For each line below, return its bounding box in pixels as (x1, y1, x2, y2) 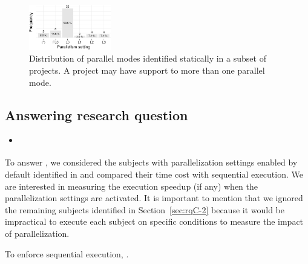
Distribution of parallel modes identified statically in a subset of (29, 52, 266, 65)
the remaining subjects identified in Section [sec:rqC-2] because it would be (5, 203, 285, 216)
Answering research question (5, 105, 188, 124)
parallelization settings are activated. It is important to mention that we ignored (5, 192, 303, 204)
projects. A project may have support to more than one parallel (29, 63, 265, 76)
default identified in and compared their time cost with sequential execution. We (5, 167, 303, 180)
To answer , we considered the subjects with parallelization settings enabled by (5, 156, 298, 169)
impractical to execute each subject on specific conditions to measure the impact (5, 215, 304, 228)
